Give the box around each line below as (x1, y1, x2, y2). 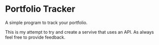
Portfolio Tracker (5, 3, 75, 15)
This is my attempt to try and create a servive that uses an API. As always (5, 29, 154, 35)
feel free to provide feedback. (5, 34, 65, 40)
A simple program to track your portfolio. (5, 20, 88, 25)
